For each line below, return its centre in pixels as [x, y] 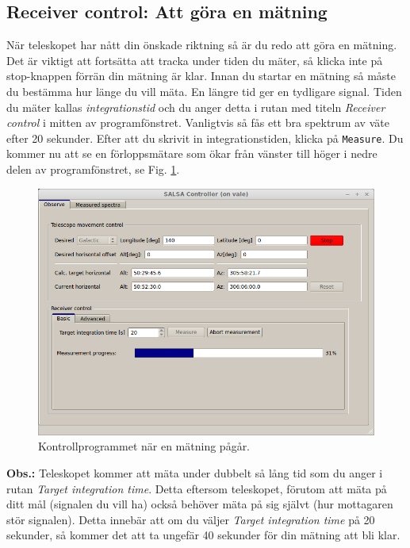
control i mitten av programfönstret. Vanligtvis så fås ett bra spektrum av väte [198, 123]
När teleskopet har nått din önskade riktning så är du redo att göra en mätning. [202, 45]
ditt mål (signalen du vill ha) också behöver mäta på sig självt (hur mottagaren [200, 504]
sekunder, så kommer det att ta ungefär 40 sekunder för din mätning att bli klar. [203, 535]
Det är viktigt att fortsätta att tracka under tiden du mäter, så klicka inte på [195, 60]
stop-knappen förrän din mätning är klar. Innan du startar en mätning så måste [201, 76]
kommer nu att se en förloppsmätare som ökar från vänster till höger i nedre [192, 153]
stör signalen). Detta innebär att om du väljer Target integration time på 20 [191, 519]
